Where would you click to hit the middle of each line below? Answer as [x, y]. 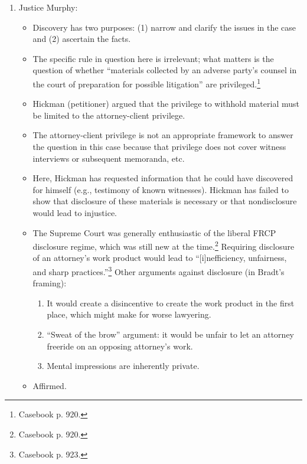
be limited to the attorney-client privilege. [109, 115]
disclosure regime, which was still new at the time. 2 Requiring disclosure [164, 245]
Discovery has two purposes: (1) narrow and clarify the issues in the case [164, 27]
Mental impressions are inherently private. [123, 366]
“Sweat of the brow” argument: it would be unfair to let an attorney [171, 334]
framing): [50, 283]
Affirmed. [50, 385]
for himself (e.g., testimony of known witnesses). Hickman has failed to [161, 189]
